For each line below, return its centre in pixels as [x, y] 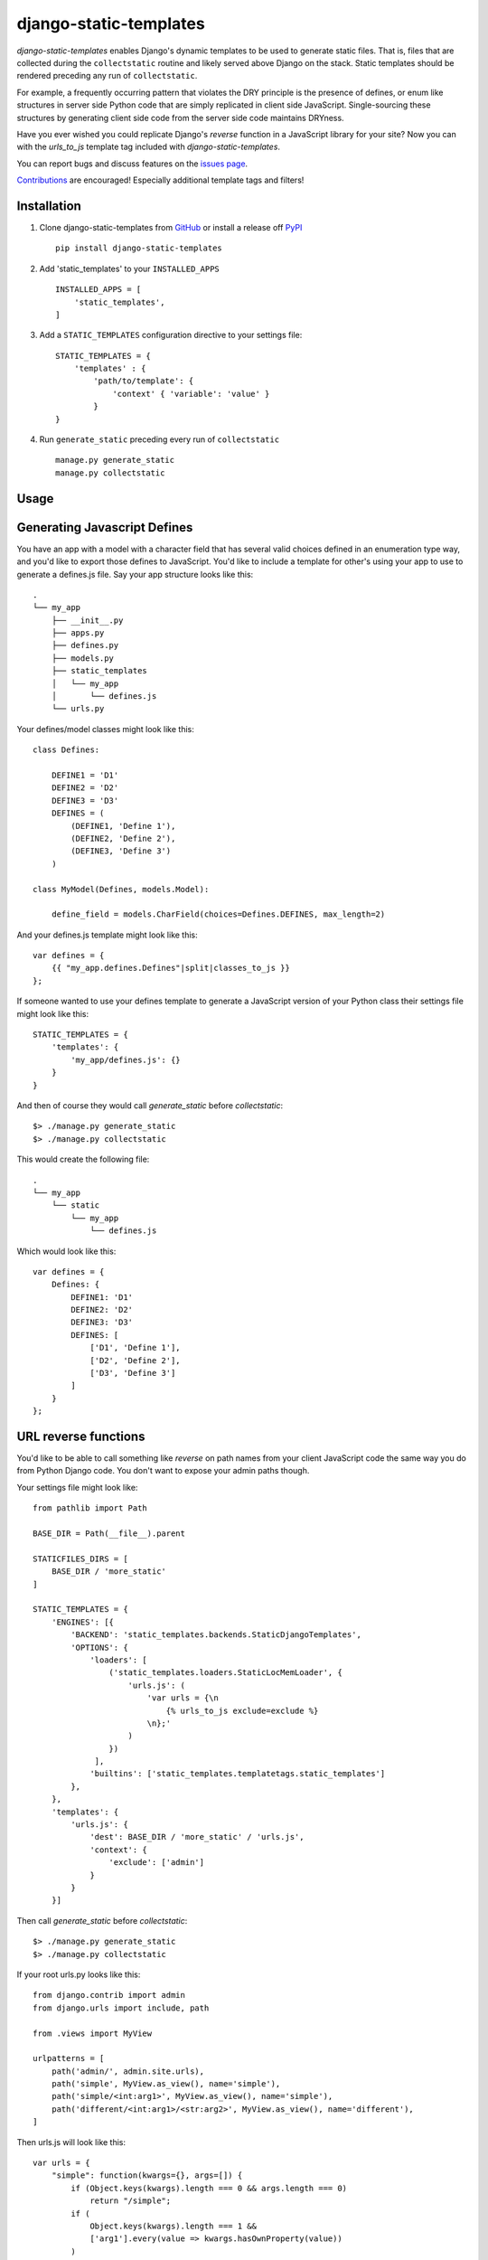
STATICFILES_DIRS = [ [80, 1558]
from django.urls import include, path [121, 2008]
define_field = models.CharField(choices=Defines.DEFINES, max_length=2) [218, 914]
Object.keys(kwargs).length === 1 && [174, 2226]
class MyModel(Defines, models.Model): [121, 889]
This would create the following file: [83, 1159]
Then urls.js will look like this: [71, 2142]
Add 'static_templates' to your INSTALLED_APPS [130, 268]
